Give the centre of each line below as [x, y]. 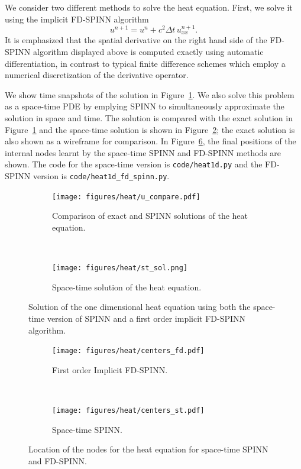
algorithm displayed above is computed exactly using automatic [148, 52]
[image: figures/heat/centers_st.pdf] [128, 410]
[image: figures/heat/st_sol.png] [120, 268]
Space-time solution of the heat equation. [127, 287]
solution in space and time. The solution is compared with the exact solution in [149, 117]
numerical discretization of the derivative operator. [97, 75]
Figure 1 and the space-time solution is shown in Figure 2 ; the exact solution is [150, 129]
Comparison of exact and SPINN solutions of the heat [150, 216]
